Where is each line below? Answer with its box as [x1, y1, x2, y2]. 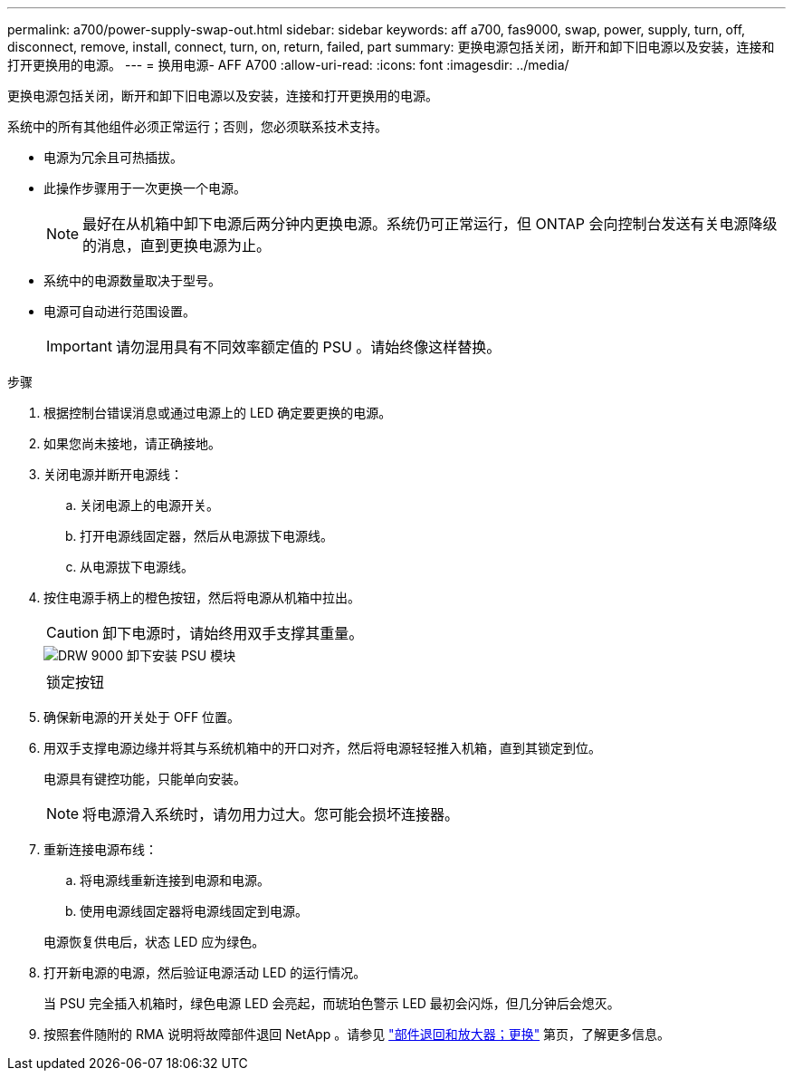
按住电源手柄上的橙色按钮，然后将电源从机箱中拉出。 [43, 590, 360, 605]
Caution [46, 623, 100, 641]
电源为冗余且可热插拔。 [43, 149, 183, 165]
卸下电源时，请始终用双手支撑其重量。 [102, 624, 364, 642]
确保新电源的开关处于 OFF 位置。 [43, 709, 241, 725]
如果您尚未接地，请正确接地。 [43, 436, 221, 451]
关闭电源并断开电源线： [43, 467, 183, 482]
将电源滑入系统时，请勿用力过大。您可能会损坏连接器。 [82, 805, 460, 823]
